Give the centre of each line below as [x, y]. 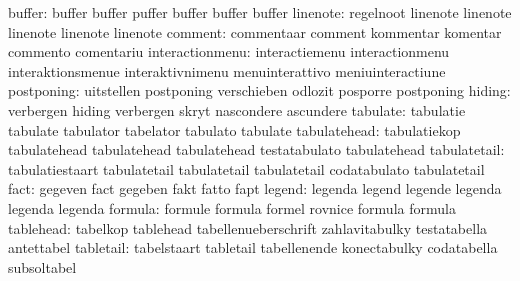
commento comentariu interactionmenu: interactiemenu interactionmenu [229, 51]
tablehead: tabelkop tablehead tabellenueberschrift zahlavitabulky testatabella [248, 227]
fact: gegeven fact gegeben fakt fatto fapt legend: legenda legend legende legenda [255, 188]
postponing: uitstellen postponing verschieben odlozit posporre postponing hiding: [259, 90]
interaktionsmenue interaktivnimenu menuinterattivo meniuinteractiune [227, 70]
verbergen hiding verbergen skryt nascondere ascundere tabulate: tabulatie [237, 109]
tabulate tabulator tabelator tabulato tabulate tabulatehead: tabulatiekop [234, 129]
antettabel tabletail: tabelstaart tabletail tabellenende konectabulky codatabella [253, 247]
